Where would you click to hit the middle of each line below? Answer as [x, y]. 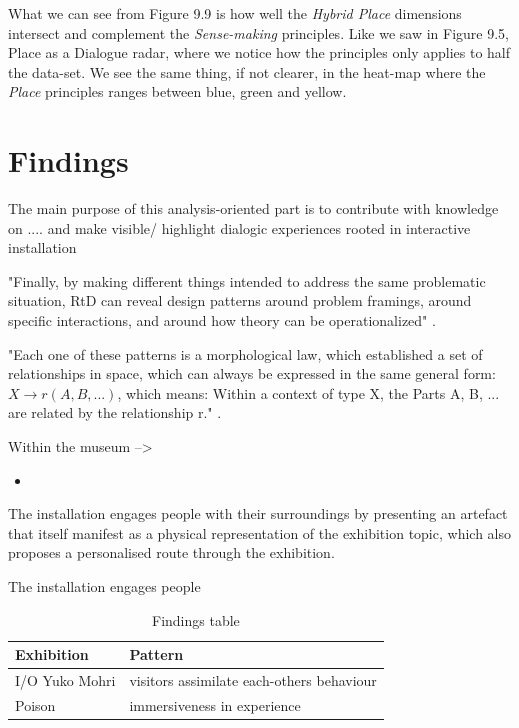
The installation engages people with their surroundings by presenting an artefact [258, 513]
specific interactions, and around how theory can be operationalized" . [222, 320]
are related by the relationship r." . [115, 412]
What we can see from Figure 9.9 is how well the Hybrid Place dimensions [235, 13]
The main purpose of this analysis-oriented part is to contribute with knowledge [253, 208]
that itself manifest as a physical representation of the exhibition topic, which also [259, 532]
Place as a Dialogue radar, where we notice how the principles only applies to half [259, 52]
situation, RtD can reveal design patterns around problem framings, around [240, 300]
